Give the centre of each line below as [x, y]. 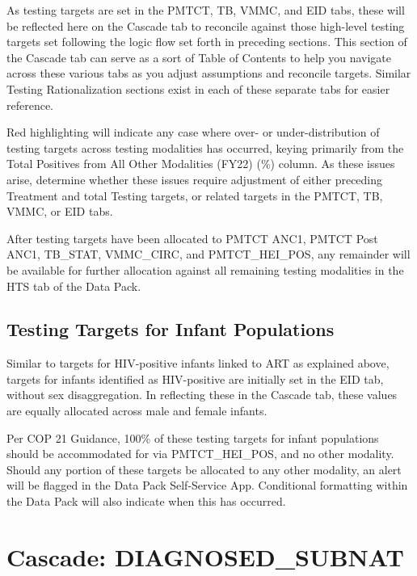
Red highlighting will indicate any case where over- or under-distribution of [193, 132]
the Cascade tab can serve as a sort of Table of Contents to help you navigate [199, 57]
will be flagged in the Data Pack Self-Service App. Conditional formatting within [207, 485]
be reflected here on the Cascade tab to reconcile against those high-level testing [206, 25]
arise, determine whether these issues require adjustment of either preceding [195, 179]
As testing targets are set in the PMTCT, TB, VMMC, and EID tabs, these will [206, 10]
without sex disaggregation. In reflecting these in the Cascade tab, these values [202, 395]
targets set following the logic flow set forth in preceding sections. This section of [207, 42]
